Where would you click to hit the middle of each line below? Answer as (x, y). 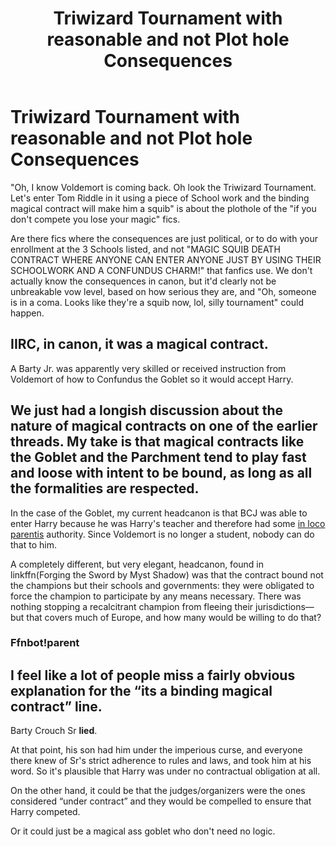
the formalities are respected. (105, 488)
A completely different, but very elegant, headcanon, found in (137, 564)
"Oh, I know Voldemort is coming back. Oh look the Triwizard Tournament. (163, 187)
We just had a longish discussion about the (147, 410)
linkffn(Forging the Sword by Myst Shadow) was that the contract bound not (167, 574)
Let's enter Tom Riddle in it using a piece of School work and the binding (160, 198)
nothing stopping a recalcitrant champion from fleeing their (132, 606)
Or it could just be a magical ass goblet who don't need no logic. (143, 831)
